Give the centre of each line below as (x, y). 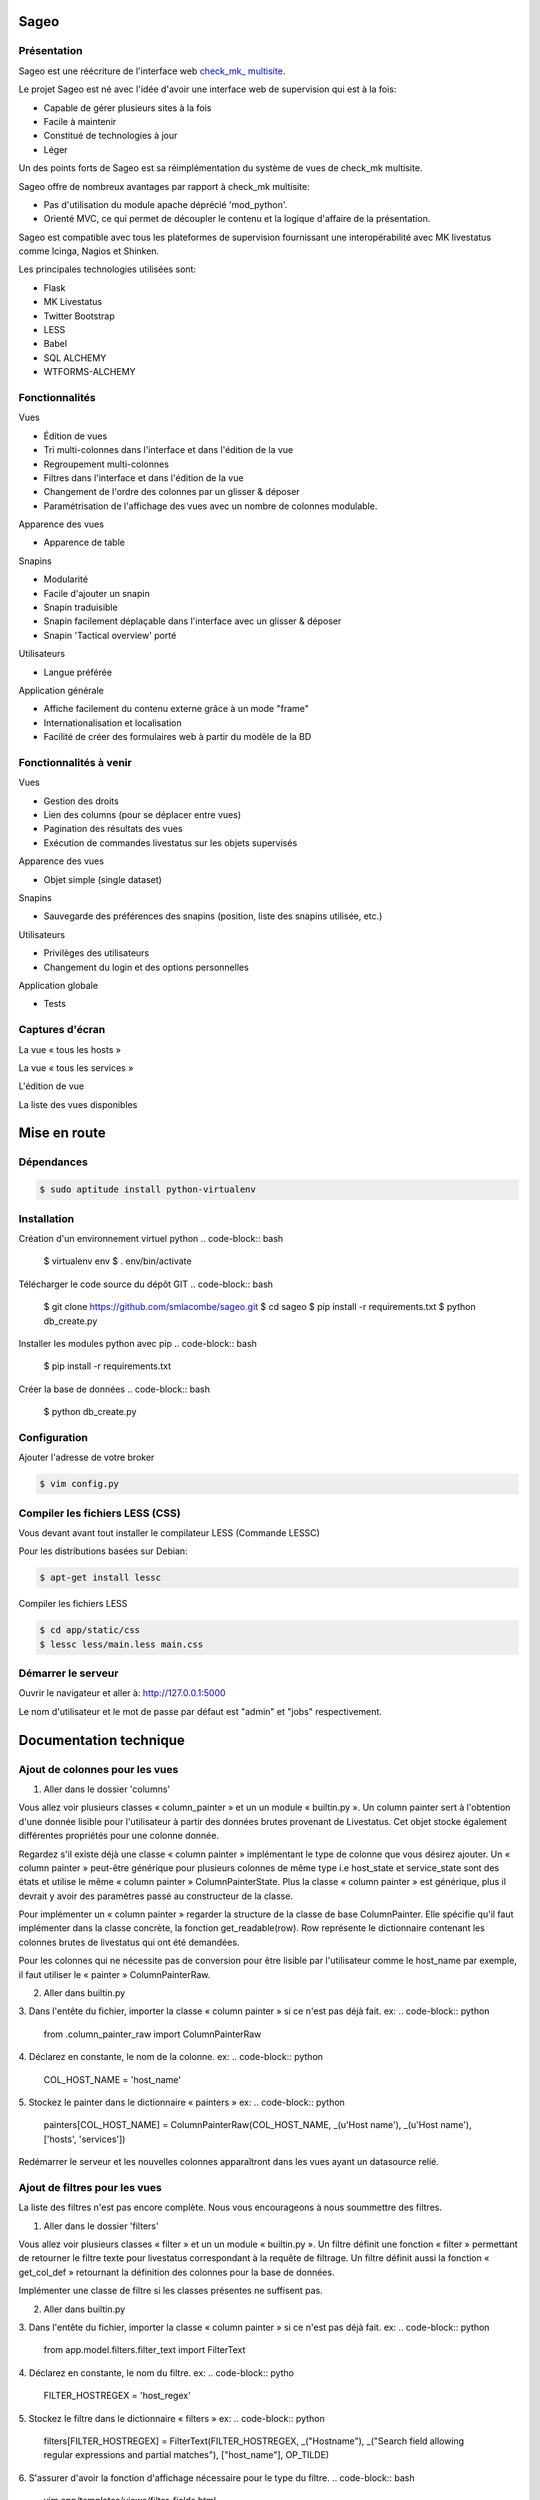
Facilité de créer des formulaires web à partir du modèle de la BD (177, 737)
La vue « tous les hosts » (70, 1049)
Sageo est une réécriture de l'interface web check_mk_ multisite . (152, 71)
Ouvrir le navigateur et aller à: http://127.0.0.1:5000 (122, 1693)
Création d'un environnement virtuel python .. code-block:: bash (151, 1238)
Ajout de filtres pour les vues (90, 2187)
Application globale (58, 985)
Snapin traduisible (81, 607)
